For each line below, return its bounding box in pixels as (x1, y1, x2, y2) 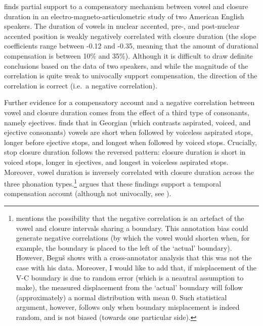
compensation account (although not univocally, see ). (4, 188, 171, 199)
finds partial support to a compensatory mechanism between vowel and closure (4, 1, 248, 11)
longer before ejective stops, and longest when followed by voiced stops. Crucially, (4, 136, 257, 147)
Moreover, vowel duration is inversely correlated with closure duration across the (4, 166, 254, 177)
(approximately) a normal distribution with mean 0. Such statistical (16, 292, 227, 302)
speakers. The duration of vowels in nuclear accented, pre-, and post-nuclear (4, 21, 240, 31)
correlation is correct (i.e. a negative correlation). (4, 80, 157, 90)
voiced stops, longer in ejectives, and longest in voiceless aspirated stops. (4, 156, 229, 167)
